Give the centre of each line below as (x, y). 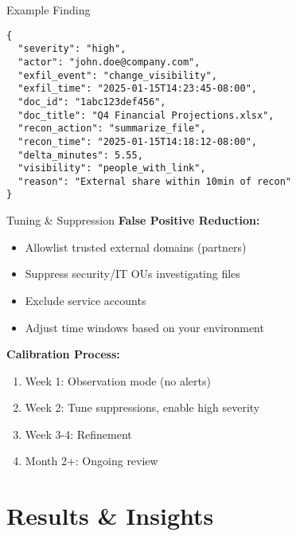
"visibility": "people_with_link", (112, 168)
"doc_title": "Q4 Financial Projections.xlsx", (146, 115)
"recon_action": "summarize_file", (112, 129)
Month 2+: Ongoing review (92, 461)
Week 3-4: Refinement (78, 434)
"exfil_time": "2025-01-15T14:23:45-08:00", (137, 89)
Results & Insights (110, 516)
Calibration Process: (63, 354)
